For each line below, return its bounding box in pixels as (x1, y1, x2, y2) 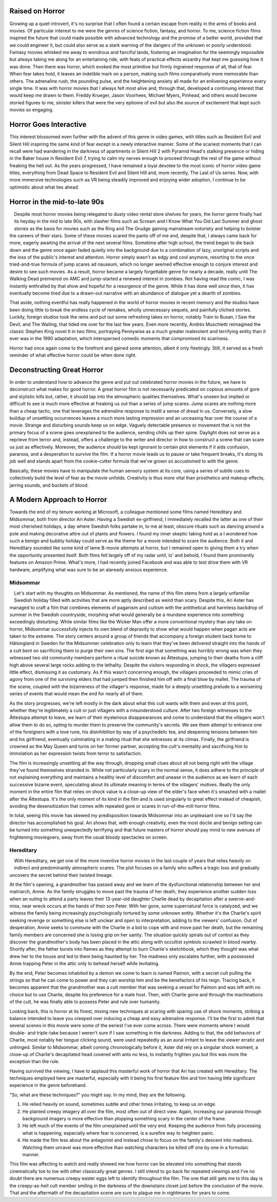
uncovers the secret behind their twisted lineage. (9, 872, 113, 878)
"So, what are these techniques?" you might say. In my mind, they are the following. (9, 1092, 187, 1098)
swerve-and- (228, 896, 256, 902)
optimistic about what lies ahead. (9, 184, 80, 190)
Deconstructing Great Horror (9, 365, 104, 374)
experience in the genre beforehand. (9, 1082, 87, 1088)
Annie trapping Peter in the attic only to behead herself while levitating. (9, 960, 160, 967)
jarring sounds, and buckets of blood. (9, 482, 89, 488)
